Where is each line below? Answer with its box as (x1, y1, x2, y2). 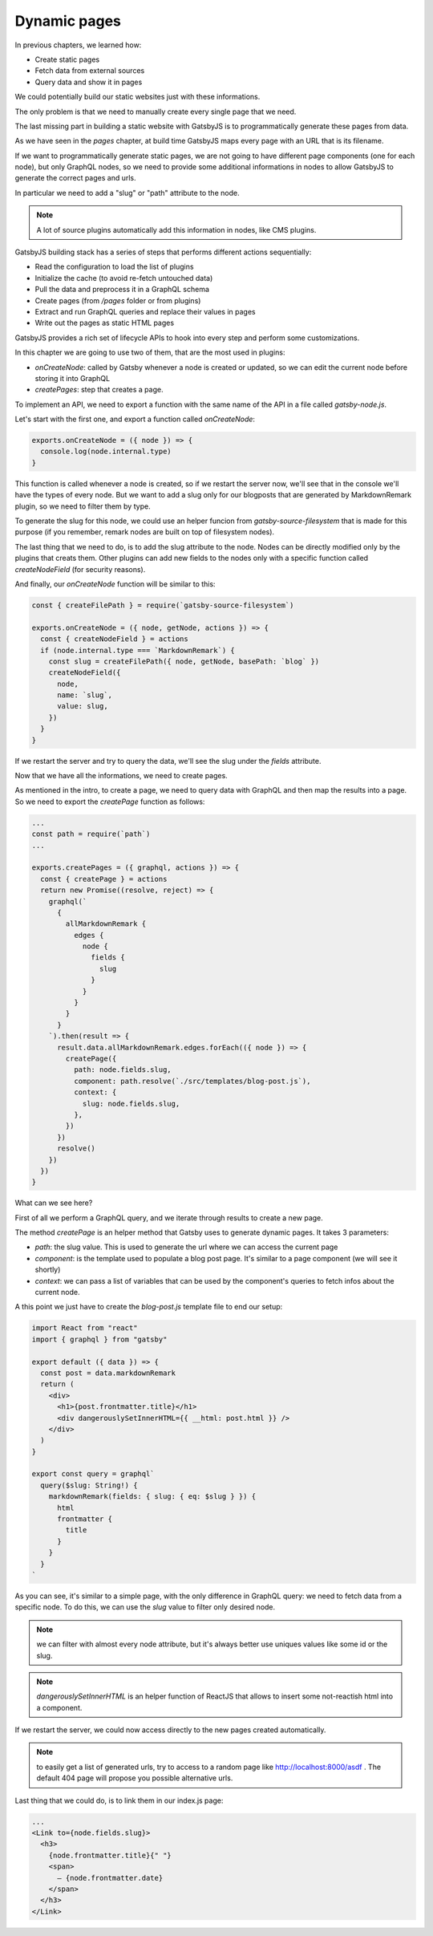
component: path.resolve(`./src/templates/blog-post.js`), (73, 1076, 311, 1086)
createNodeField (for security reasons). (14, 564, 146, 574)
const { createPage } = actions (40, 875, 168, 883)
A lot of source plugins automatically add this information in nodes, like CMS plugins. (36, 225, 317, 234)
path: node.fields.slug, (73, 1065, 172, 1074)
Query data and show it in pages (34, 77, 143, 87)
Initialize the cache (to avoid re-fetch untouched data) (34, 273, 213, 282)
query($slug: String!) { (40, 1480, 138, 1490)
